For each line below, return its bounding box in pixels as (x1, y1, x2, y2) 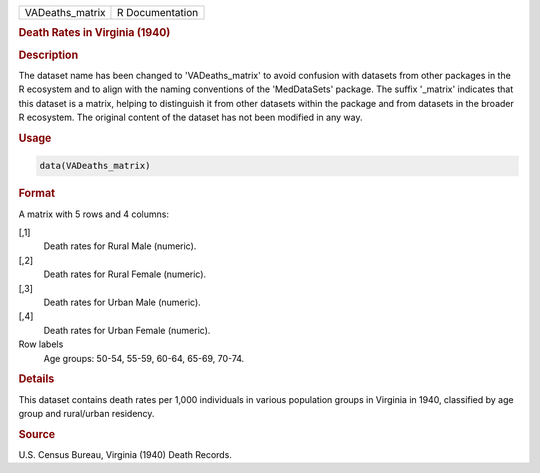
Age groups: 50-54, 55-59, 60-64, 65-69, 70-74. (43, 352, 245, 364)
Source (18, 427, 56, 441)
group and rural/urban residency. (18, 407, 155, 419)
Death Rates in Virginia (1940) (18, 26, 171, 40)
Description (18, 48, 79, 62)
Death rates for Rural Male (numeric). (43, 240, 197, 252)
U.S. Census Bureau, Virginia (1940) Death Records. (18, 448, 232, 460)
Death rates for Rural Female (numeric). (43, 268, 207, 280)
